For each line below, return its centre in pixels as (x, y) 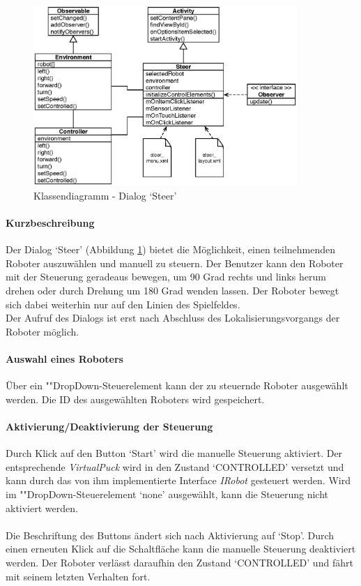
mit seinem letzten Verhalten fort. (78, 576)
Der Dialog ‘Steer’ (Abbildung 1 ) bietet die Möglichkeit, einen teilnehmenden (171, 249)
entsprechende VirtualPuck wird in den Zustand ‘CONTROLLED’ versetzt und (175, 466)
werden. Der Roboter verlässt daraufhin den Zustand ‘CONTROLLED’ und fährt (179, 562)
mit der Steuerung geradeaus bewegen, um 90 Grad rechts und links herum (166, 277)
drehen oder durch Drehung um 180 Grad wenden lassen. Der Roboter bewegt (172, 290)
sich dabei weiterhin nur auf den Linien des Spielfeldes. (123, 304)
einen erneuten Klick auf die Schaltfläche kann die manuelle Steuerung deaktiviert (181, 549)
